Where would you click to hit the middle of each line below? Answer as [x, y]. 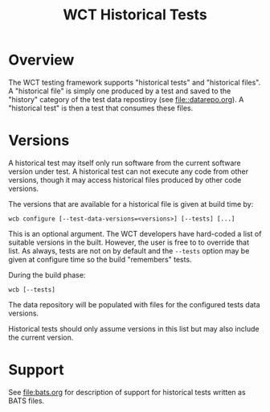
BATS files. [27, 401]
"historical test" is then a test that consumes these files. [101, 108]
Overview [41, 60]
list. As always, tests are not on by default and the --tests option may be [129, 250]
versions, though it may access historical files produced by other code [125, 179]
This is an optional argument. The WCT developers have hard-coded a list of [135, 233]
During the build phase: [47, 274]
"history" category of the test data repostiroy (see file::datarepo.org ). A [126, 99]
